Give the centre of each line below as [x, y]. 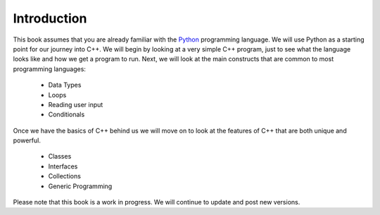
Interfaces [63, 166]
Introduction [50, 18]
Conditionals [66, 115]
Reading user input [76, 104]
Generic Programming [80, 186]
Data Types [65, 85]
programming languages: [49, 69]
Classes [60, 156]
